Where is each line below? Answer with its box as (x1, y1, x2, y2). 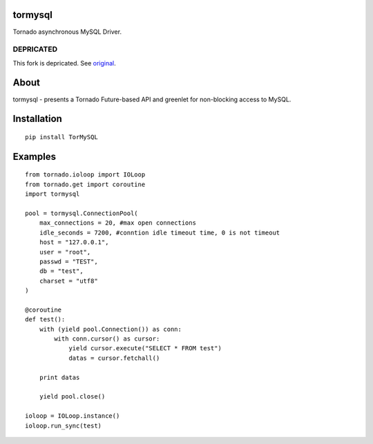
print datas (39, 373, 80, 381)
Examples (12, 150, 57, 162)
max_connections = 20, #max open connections (39, 219, 197, 227)
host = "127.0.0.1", (39, 239, 109, 246)
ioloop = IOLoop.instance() (25, 412, 120, 420)
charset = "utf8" (39, 276, 98, 285)
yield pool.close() (39, 393, 106, 401)
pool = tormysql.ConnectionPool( (25, 209, 138, 217)
